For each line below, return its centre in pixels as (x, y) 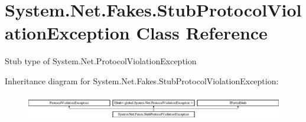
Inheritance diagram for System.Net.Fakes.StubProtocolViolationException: (142, 80)
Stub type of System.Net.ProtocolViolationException (101, 61)
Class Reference (202, 33)
